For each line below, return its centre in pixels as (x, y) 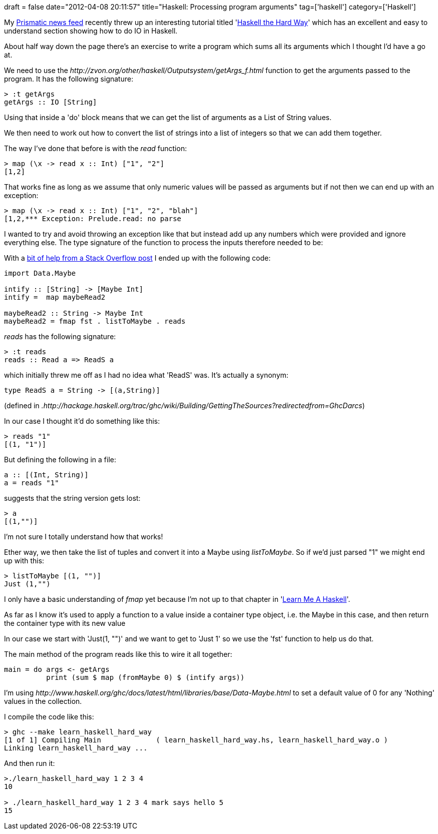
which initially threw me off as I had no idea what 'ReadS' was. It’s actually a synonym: (146, 375)
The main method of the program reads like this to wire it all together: (118, 654)
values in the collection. (43, 701)
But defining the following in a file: (60, 460)
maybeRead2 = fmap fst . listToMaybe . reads (95, 321)
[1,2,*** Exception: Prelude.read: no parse (93, 219)
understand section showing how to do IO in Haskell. (91, 31)
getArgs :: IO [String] (51, 102)
